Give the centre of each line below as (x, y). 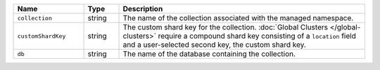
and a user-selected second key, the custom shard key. (214, 44)
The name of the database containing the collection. (209, 54)
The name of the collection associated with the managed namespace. (238, 18)
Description (143, 9)
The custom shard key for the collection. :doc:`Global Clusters (226, 27)
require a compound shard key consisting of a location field (257, 36)
